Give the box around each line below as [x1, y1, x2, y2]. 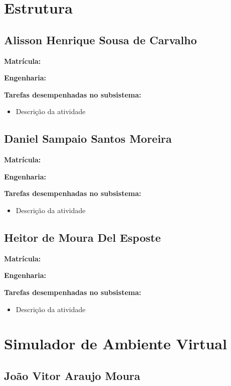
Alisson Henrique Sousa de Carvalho [4, 32, 197, 47]
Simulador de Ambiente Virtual [4, 333, 227, 354]
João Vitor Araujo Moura [4, 367, 140, 383]
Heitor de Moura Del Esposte [4, 229, 161, 245]
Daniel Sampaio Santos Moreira [4, 131, 172, 146]
